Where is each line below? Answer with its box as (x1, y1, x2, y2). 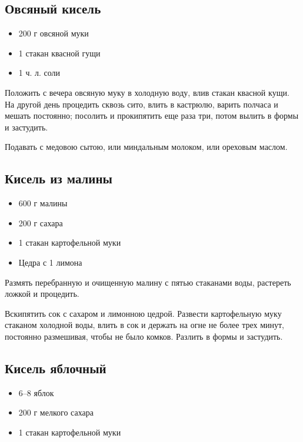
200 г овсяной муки (18, 27, 89, 39)
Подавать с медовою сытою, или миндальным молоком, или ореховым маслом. (5, 140, 288, 153)
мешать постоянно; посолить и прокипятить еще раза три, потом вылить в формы (5, 109, 299, 122)
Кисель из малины (5, 169, 112, 187)
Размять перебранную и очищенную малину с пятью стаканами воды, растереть (5, 276, 291, 288)
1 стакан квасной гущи (18, 46, 101, 59)
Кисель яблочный (5, 359, 106, 377)
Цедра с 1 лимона (18, 256, 82, 268)
